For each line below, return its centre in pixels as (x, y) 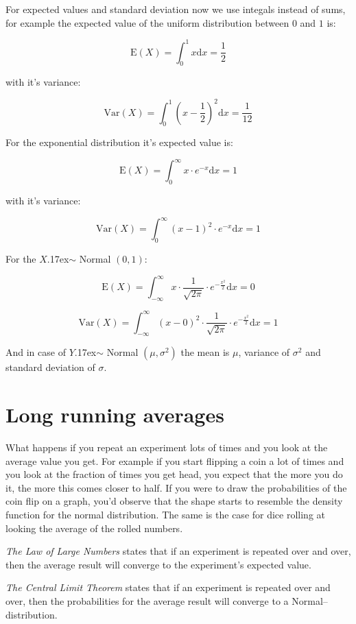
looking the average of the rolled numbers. (94, 528)
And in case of (36, 352)
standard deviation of (50, 367)
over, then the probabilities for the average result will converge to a (147, 601)
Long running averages (115, 415)
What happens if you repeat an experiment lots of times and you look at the (167, 447)
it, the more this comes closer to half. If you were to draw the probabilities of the (176, 487)
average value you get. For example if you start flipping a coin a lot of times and (175, 460)
